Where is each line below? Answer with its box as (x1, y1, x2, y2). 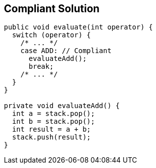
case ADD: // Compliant (20, 47, 112, 55)
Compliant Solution (4, 2, 100, 15)
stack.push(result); (12, 133, 91, 141)
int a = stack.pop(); (12, 110, 95, 118)
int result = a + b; (12, 125, 91, 134)
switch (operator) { (12, 31, 91, 39)
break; (28, 62, 54, 71)
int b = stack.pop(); (12, 117, 95, 126)
